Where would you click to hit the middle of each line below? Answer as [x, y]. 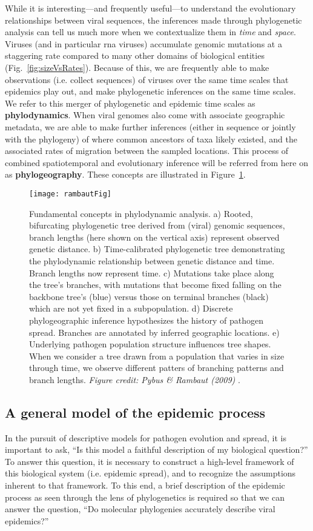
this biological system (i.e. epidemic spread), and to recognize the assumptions [150, 473]
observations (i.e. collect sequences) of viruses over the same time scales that [147, 79]
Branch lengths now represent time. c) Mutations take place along [152, 272]
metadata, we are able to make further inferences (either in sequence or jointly [150, 126]
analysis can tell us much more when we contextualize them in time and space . [150, 32]
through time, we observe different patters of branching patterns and [156, 368]
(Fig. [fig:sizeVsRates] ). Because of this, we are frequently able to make [137, 67]
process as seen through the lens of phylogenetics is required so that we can [145, 497]
